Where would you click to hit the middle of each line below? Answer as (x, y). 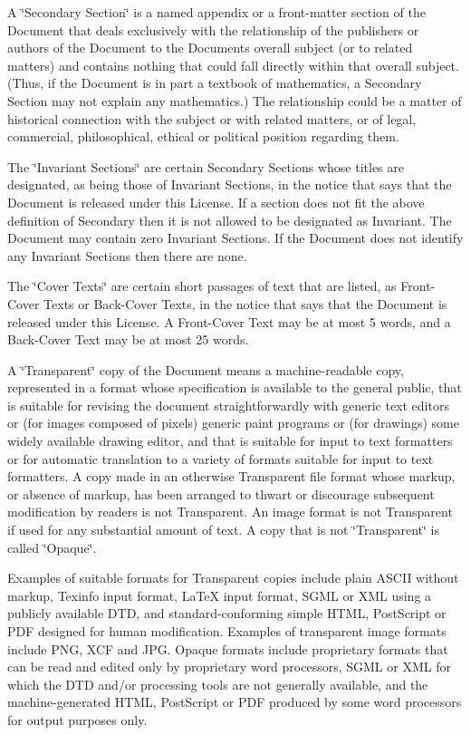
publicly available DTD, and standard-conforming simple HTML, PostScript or (227, 613)
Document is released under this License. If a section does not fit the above (216, 202)
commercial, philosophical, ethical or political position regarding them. (203, 136)
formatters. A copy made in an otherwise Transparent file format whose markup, (231, 476)
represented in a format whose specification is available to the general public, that (235, 387)
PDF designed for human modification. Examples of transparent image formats (227, 631)
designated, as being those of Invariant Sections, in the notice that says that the (230, 184)
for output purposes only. (77, 719)
